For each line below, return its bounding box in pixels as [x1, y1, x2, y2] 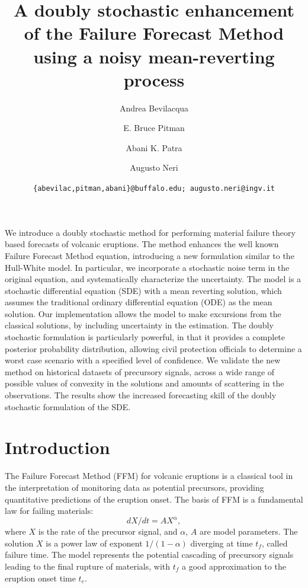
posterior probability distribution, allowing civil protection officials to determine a [5, 342, 302, 354]
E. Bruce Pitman [123, 122, 185, 134]
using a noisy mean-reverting [33, 44, 275, 68]
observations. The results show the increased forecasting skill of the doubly [5, 389, 277, 401]
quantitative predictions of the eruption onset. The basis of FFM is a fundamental [5, 493, 303, 505]
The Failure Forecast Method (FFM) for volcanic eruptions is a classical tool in [5, 469, 293, 482]
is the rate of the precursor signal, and [38, 525, 178, 538]
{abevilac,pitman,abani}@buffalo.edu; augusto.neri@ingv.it [33, 184, 275, 193]
